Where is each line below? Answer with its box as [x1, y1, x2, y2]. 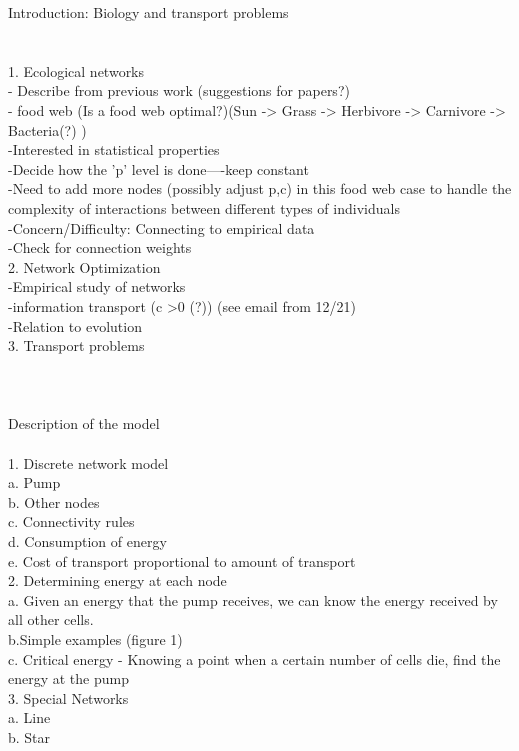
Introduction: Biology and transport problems [8, 2, 289, 22]
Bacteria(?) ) [8, 119, 87, 140]
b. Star [8, 726, 51, 747]
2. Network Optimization [8, 256, 161, 277]
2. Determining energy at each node [8, 570, 227, 591]
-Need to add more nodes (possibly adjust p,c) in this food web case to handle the [8, 178, 512, 199]
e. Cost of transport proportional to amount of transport [8, 550, 356, 571]
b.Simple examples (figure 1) [8, 629, 183, 649]
